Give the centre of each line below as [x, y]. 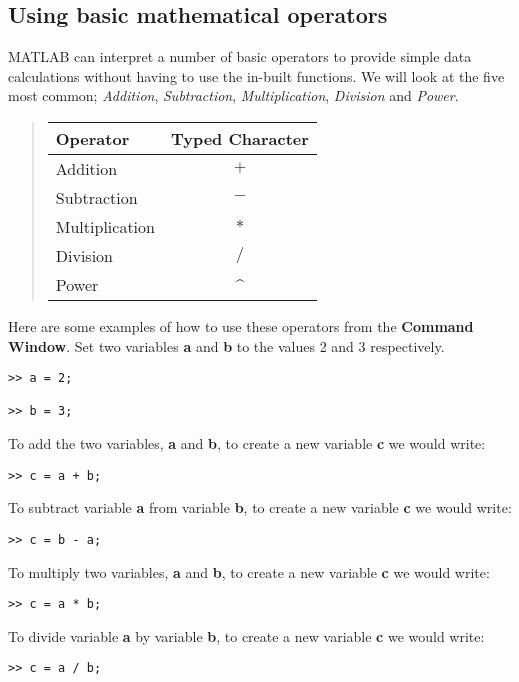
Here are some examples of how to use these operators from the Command [241, 325]
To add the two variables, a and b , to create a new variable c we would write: [247, 443]
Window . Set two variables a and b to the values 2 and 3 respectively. [226, 345]
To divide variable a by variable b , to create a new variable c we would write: [246, 635]
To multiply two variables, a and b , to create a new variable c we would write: [249, 571]
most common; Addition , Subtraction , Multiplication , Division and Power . [233, 95]
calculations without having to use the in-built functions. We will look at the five [256, 75]
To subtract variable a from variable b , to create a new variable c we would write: [260, 507]
